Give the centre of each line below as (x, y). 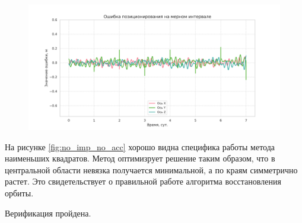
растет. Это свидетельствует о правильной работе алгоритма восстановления (143, 181)
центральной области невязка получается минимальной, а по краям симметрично (151, 169)
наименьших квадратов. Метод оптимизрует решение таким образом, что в (140, 158)
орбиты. (19, 193)
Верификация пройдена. (48, 213)
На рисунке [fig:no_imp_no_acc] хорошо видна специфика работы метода (140, 146)
